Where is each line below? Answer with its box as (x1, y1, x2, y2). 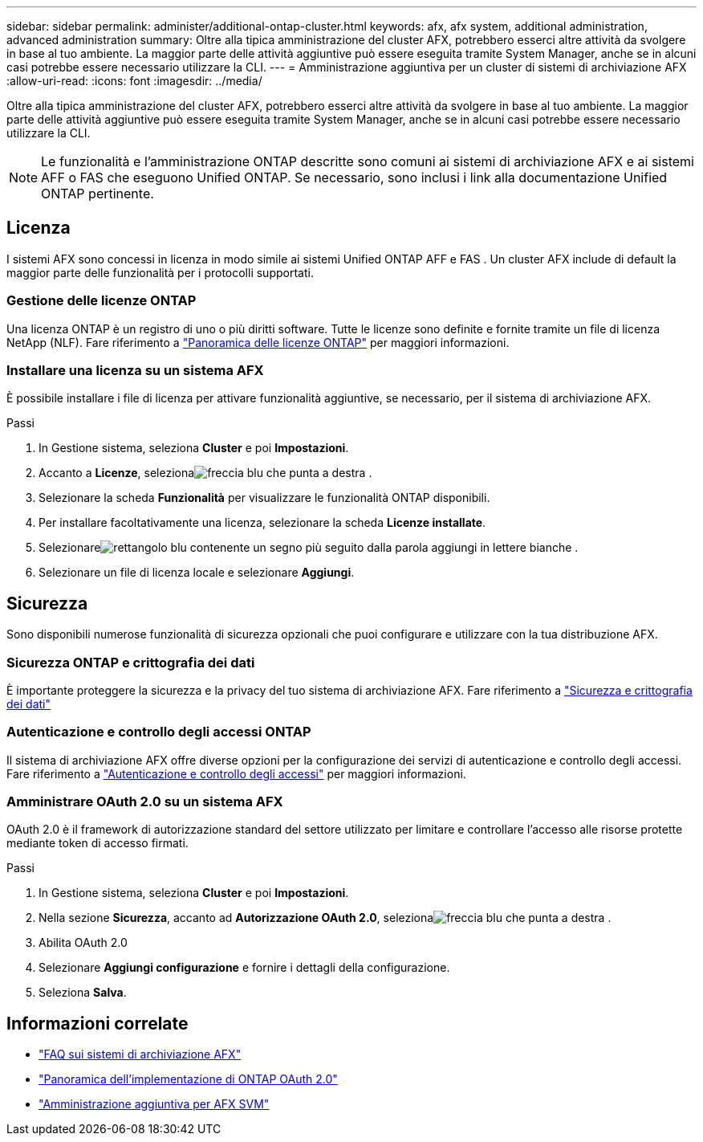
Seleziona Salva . (39, 985, 127, 1000)
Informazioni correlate (6, 1013, 189, 1034)
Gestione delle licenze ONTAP (6, 292, 197, 309)
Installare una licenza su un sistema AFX (6, 361, 264, 378)
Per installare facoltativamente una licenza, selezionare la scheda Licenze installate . (39, 516, 486, 530)
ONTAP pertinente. (41, 186, 154, 202)
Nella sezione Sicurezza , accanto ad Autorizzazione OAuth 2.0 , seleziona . (39, 911, 612, 925)
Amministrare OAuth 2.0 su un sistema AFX (6, 793, 283, 810)
